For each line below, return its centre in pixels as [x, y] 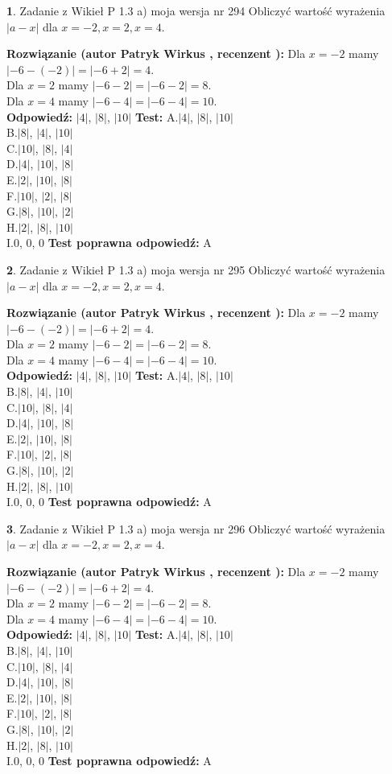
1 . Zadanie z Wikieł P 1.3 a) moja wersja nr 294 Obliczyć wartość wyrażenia [196, 10]
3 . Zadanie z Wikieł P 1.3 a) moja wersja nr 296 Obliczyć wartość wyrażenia [196, 528]
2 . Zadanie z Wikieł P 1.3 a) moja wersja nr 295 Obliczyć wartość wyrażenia [196, 269]
